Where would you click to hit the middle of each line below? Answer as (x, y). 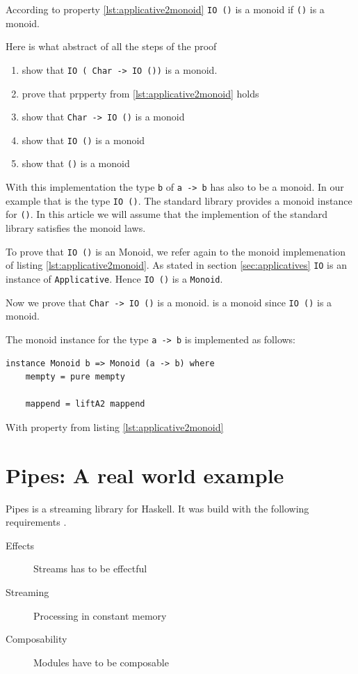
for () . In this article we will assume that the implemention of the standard (167, 214)
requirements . (36, 522)
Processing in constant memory (100, 615)
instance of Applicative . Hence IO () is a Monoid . (114, 278)
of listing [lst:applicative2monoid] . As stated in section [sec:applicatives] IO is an (176, 265)
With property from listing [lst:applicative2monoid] (115, 426)
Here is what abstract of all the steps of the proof (111, 46)
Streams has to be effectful (90, 569)
